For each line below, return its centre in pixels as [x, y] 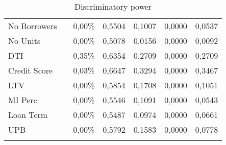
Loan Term [28, 115]
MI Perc [23, 100]
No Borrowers [33, 26]
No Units [24, 41]
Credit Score [31, 70]
